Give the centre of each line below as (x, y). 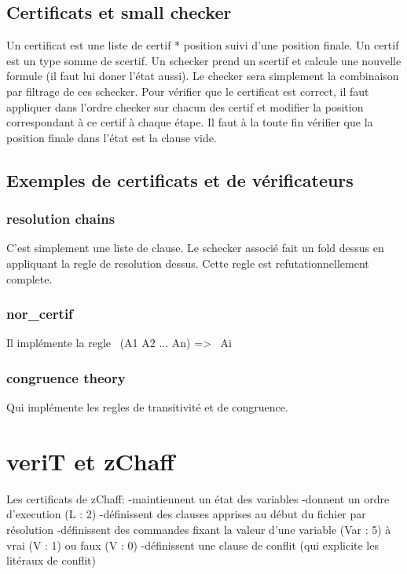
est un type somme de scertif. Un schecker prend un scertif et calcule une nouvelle (204, 60)
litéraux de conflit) (51, 560)
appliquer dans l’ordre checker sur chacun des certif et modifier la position (185, 106)
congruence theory (66, 377)
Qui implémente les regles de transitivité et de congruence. (147, 407)
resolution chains (61, 219)
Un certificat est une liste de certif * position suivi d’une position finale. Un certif (203, 45)
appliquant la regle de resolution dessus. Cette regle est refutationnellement (188, 263)
